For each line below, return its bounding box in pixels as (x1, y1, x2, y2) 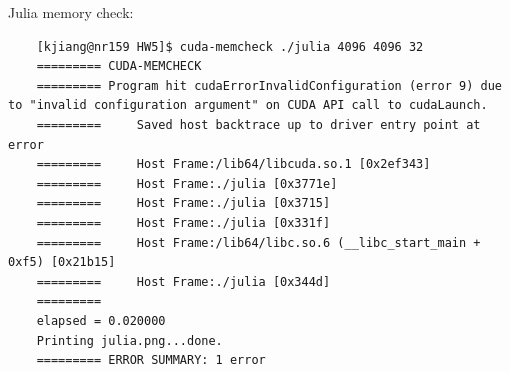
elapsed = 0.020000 (36, 313, 166, 328)
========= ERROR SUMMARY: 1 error (36, 353, 266, 368)
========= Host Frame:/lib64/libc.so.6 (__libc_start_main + (36, 235, 481, 250)
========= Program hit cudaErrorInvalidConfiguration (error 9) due (36, 78, 502, 93)
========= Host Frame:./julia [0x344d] (36, 274, 331, 289)
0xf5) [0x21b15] (8, 255, 116, 270)
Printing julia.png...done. (36, 333, 223, 348)
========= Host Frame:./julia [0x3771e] (36, 176, 338, 191)
